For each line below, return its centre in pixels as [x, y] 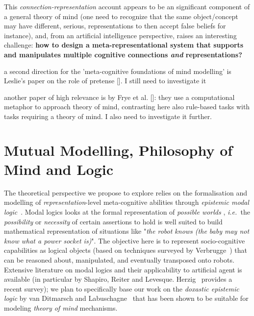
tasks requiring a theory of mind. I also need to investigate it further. [108, 116]
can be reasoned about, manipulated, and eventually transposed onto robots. [119, 260]
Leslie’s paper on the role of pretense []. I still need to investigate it [105, 81]
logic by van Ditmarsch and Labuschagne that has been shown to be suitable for [126, 298]
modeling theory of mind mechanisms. [61, 307]
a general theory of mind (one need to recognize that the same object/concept [121, 16]
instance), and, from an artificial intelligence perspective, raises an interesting [120, 35]
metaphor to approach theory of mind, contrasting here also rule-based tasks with [127, 107]
